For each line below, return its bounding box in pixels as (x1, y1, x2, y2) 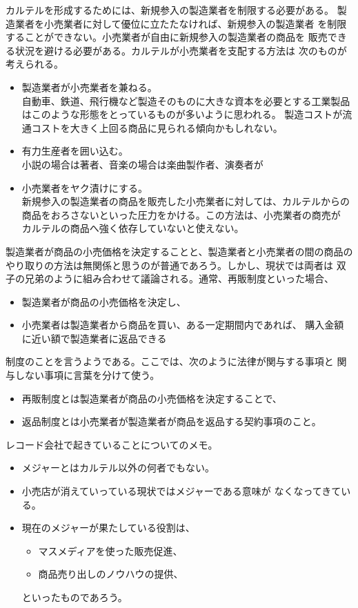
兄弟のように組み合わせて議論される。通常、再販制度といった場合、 (24, 271, 334, 286)
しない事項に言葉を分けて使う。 (14, 368, 160, 382)
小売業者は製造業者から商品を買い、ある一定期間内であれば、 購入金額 (21, 317, 344, 332)
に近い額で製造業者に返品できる (21, 331, 167, 345)
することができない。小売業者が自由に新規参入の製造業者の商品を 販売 (6, 30, 328, 44)
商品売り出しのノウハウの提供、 (38, 567, 183, 581)
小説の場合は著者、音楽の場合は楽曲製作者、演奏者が (21, 157, 263, 171)
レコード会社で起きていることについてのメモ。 (6, 437, 218, 451)
